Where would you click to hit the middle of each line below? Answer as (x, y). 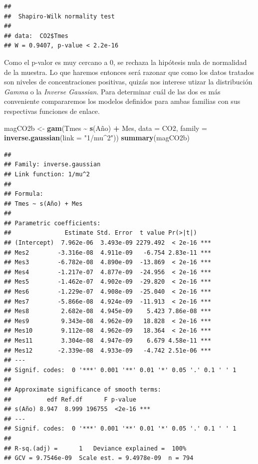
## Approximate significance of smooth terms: (83, 389)
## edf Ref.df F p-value (70, 399)
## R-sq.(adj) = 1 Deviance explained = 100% (95, 448)
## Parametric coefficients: (52, 223)
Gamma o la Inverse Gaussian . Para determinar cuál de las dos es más (112, 91)
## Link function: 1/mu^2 (47, 174)
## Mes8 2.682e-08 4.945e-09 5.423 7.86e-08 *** (108, 311)
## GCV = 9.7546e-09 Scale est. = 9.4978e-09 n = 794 (99, 458)
